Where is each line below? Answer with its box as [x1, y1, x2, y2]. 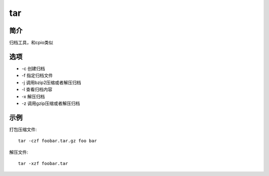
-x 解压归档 [21, 93, 45, 99]
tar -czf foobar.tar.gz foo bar [18, 138, 97, 144]
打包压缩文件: [9, 126, 37, 132]
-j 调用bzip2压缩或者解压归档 [21, 80, 82, 86]
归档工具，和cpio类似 [9, 40, 53, 46]
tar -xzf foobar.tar [18, 161, 68, 166]
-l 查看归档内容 [21, 87, 52, 92]
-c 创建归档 [21, 65, 45, 72]
